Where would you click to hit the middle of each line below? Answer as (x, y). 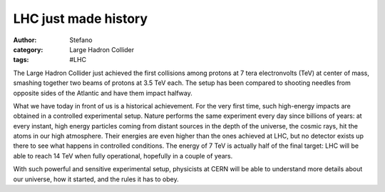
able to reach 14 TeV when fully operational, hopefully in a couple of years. (123, 156)
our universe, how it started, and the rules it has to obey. (96, 179)
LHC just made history (80, 19)
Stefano (81, 40)
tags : (21, 60)
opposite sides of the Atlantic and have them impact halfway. (103, 93)
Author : (25, 40)
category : (28, 49)
